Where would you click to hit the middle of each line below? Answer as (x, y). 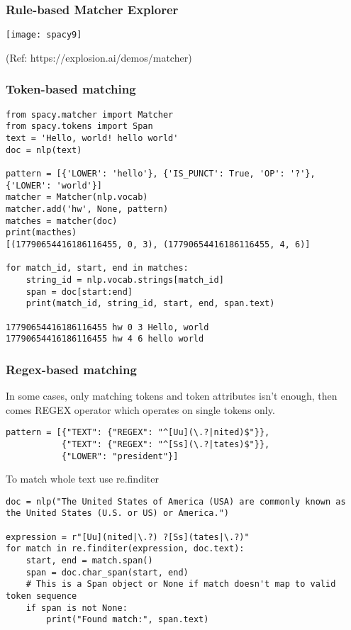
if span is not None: (77, 608)
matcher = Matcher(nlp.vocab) (77, 197)
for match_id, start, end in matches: (97, 268)
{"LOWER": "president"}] (120, 456)
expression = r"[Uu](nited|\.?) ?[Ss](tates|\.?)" (128, 537)
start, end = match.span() (89, 561)
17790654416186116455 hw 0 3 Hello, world (107, 327)
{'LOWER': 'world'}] (54, 185)
